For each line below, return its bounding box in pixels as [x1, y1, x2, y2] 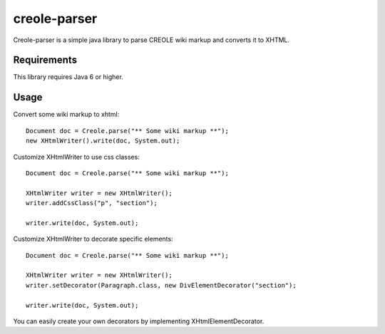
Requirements [13, 54, 78, 66]
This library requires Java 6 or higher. [13, 73, 124, 81]
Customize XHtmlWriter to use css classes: [13, 152, 140, 161]
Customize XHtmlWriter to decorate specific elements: [13, 235, 174, 244]
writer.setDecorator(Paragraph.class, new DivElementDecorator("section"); [26, 281, 297, 289]
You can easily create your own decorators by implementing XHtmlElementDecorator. [13, 317, 265, 325]
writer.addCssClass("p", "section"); [26, 199, 158, 207]
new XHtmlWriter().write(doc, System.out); [26, 137, 180, 145]
